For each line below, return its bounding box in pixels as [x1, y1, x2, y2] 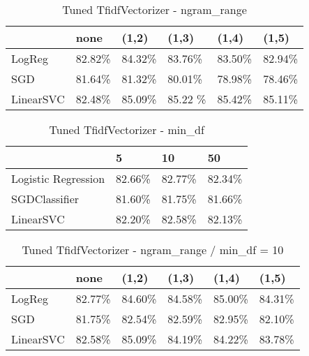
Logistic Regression [11, 170, 105, 186]
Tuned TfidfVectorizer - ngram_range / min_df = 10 [22, 242, 284, 258]
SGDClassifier [11, 191, 80, 207]
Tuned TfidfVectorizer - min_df [49, 121, 204, 138]
